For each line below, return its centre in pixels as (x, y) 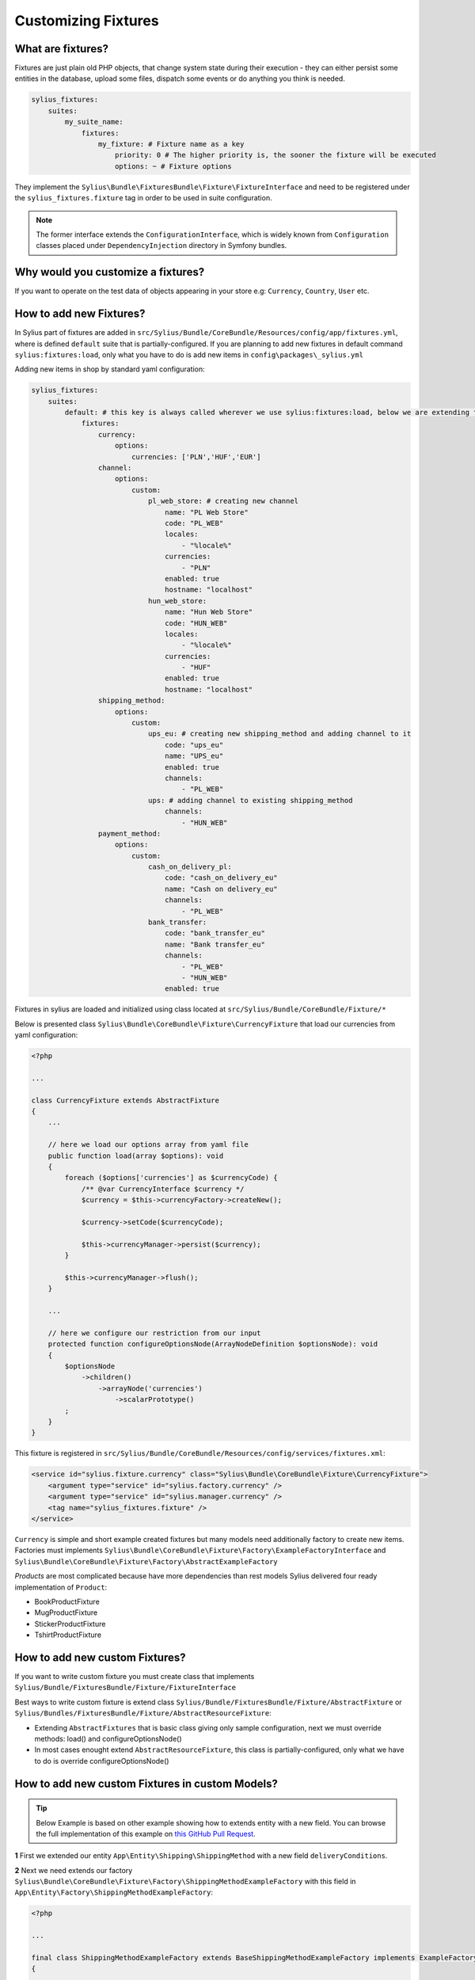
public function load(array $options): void (136, 1156)
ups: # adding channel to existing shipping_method (250, 800)
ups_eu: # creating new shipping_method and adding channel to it (279, 734)
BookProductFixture (67, 1601)
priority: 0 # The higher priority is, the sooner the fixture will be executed (276, 155)
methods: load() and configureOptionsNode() (108, 1738)
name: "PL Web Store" (207, 512)
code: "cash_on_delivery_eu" (221, 878)
